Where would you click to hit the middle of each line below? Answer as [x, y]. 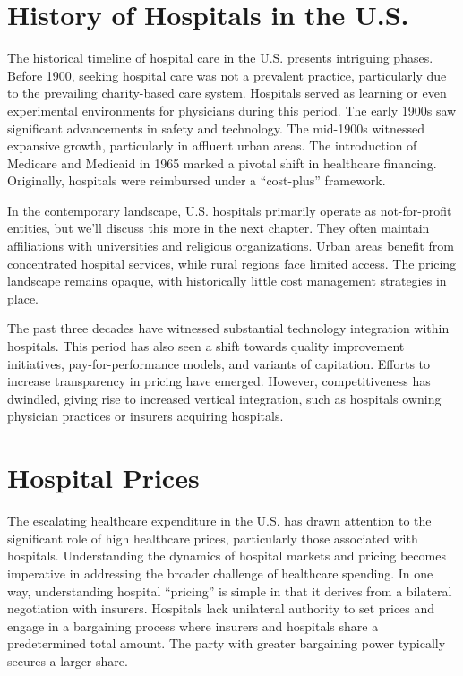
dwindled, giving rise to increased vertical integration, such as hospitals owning [224, 398]
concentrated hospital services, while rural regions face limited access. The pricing [232, 263]
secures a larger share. [68, 660]
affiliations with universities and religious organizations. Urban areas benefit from [231, 246]
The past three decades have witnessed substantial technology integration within [228, 328]
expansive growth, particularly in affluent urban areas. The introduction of [212, 145]
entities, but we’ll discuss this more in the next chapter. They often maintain [219, 228]
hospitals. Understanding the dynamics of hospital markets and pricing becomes [227, 556]
